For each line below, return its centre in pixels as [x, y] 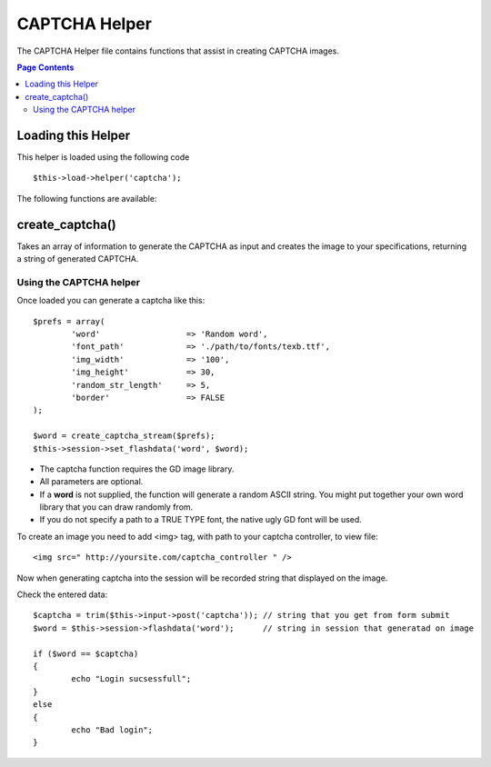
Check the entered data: [62, 594]
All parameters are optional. [91, 482]
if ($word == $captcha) [86, 653]
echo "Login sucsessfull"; [131, 679]
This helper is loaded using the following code [103, 157]
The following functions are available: [87, 198]
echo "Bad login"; [112, 730]
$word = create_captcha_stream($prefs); [124, 436]
